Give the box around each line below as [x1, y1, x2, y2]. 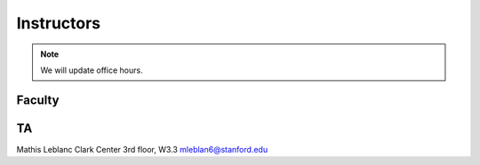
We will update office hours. [40, 65, 143, 75]
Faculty [16, 92, 60, 107]
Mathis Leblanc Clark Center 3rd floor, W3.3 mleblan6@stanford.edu [16, 144, 268, 154]
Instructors [16, 13, 101, 33]
